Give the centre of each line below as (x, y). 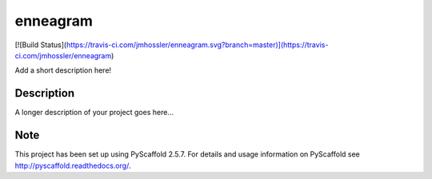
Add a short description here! (63, 70)
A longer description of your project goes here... (94, 113)
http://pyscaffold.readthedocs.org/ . (73, 165)
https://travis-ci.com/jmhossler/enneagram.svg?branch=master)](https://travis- (197, 45)
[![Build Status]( (41, 45)
